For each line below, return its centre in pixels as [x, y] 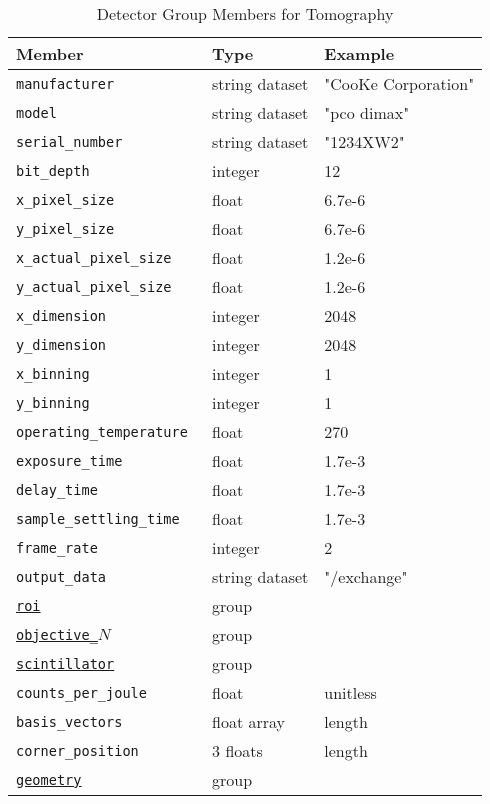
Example [359, 53]
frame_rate [57, 547]
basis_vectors [69, 721]
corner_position [77, 750]
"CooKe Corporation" [399, 83]
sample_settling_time [98, 518]
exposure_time [69, 460]
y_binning [53, 402]
